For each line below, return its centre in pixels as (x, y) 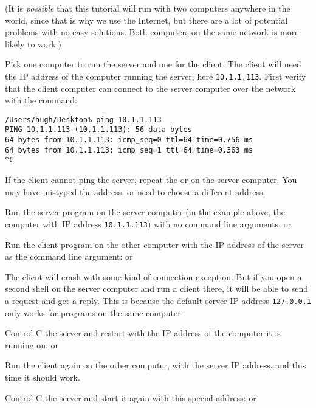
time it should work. (43, 377)
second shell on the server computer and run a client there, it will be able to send (157, 289)
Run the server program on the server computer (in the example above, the (145, 212)
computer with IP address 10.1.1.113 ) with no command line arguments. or (148, 223)
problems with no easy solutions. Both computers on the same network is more (152, 32)
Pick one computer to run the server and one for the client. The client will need (153, 64)
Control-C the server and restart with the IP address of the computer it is (143, 333)
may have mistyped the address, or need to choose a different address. (135, 191)
